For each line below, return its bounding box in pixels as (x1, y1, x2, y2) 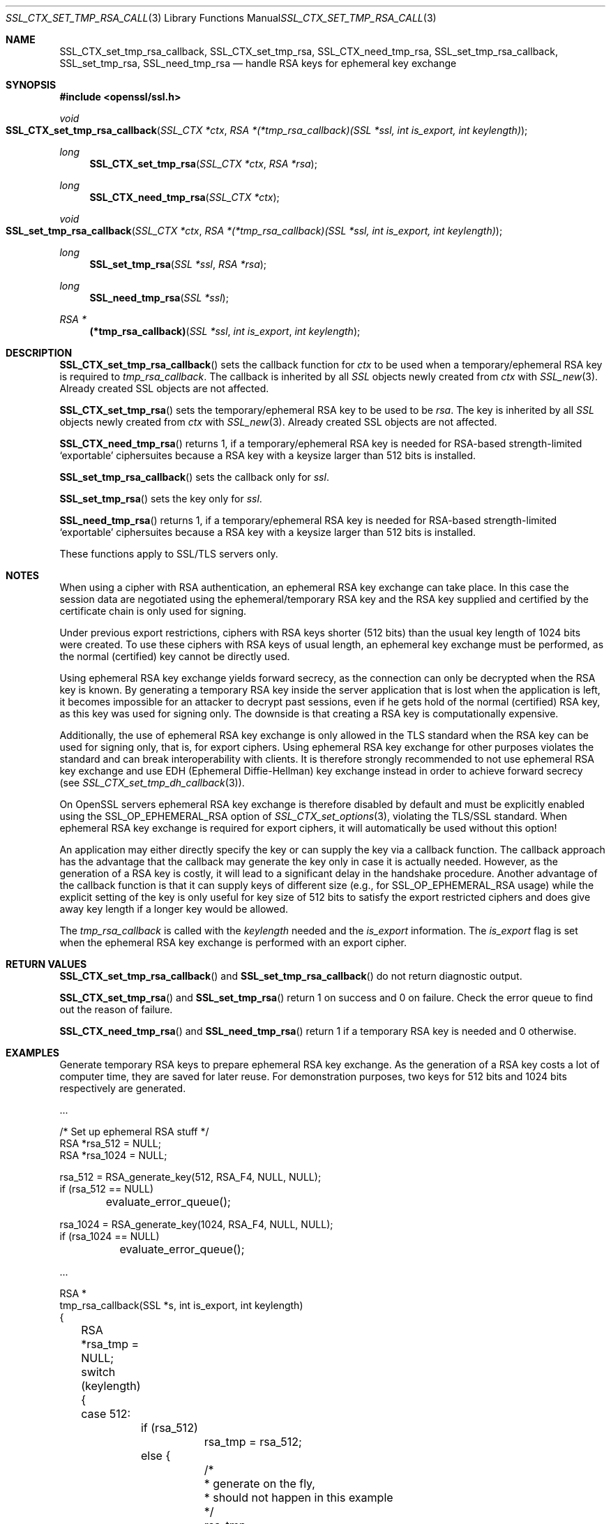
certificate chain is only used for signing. (59, 605, 247, 617)
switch (81, 1365, 116, 1379)
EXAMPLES (6, 1047, 59, 1059)
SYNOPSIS (6, 79, 56, 91)
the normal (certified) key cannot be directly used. (59, 650, 290, 662)
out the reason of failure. (59, 1003, 173, 1015)
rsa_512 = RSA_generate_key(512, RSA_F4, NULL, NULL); (59, 1171, 322, 1183)
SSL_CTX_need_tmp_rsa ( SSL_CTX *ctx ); (89, 191, 280, 203)
